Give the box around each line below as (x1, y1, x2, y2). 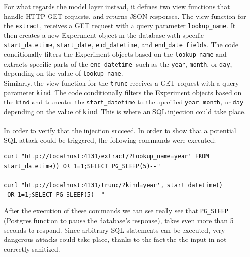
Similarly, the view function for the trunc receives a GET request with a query (4, 78, 239, 88)
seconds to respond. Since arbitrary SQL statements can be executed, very (4, 224, 225, 235)
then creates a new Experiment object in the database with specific (4, 30, 204, 40)
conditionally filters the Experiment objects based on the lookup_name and (4, 49, 227, 59)
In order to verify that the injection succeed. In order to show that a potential (4, 125, 236, 136)
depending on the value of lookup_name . (4, 68, 123, 78)
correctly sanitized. (4, 243, 60, 254)
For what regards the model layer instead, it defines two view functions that (4, 1, 230, 11)
